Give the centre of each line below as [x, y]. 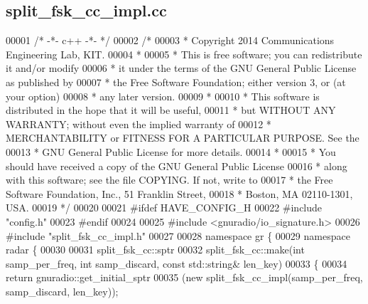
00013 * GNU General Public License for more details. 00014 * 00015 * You [171, 151]
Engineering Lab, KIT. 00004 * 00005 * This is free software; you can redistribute [184, 54]
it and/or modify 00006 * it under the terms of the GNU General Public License [181, 68]
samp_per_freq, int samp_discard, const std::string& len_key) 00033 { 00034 [177, 263]
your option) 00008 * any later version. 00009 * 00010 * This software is [163, 96]
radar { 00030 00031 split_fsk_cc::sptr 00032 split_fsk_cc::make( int [155, 250]
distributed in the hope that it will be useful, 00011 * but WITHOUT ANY [171, 110]
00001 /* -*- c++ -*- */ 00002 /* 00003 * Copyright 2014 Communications [170, 40]
